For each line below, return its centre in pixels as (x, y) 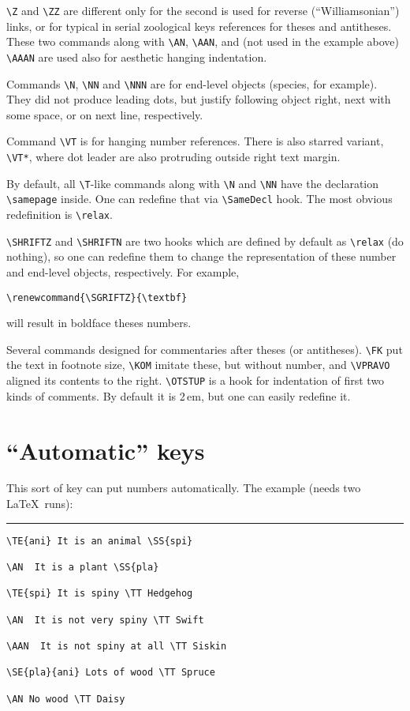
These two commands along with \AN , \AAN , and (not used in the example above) (203, 41)
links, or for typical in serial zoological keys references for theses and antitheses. (199, 26)
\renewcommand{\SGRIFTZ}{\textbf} (97, 297)
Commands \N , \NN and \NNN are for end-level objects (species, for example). (192, 83)
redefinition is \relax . (60, 214)
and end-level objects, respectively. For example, (123, 271)
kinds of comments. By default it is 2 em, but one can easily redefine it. (179, 395)
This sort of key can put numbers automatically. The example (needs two (184, 488)
